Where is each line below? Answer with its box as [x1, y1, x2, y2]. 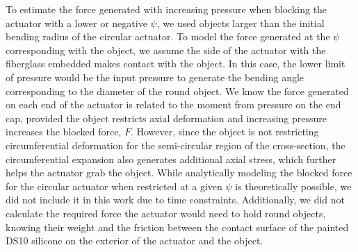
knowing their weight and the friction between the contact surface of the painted [6, 219, 349, 234]
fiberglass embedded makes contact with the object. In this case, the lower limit [6, 56, 345, 71]
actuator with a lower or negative [6, 15, 147, 30]
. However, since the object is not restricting [130, 124, 319, 139]
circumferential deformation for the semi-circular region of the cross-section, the [6, 137, 345, 152]
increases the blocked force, [6, 124, 122, 139]
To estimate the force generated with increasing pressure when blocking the [6, 2, 327, 16]
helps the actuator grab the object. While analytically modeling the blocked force [6, 165, 352, 180]
